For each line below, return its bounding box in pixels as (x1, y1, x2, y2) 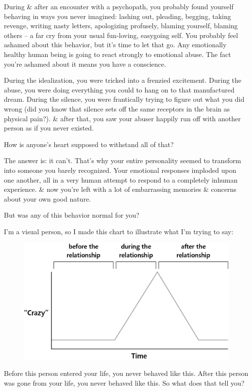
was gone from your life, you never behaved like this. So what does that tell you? (4, 377, 245, 388)
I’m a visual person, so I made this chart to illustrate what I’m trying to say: (4, 226, 234, 236)
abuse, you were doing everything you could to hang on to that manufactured (4, 84, 235, 94)
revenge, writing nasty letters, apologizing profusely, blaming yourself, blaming (4, 20, 238, 31)
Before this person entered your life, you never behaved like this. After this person (4, 368, 249, 378)
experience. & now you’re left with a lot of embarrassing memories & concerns (4, 184, 236, 194)
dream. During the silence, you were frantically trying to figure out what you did (4, 94, 245, 104)
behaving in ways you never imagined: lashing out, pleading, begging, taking (4, 11, 231, 21)
